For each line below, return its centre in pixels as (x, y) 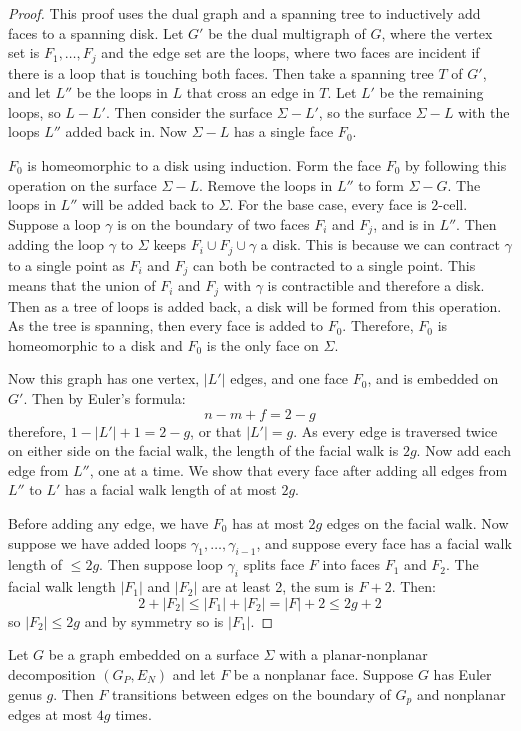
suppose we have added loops (97, 542)
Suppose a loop (54, 223)
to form (381, 184)
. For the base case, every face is (328, 204)
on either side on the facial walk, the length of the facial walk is (203, 450)
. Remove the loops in (265, 184)
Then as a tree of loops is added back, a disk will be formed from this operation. (255, 305)
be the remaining (431, 92)
